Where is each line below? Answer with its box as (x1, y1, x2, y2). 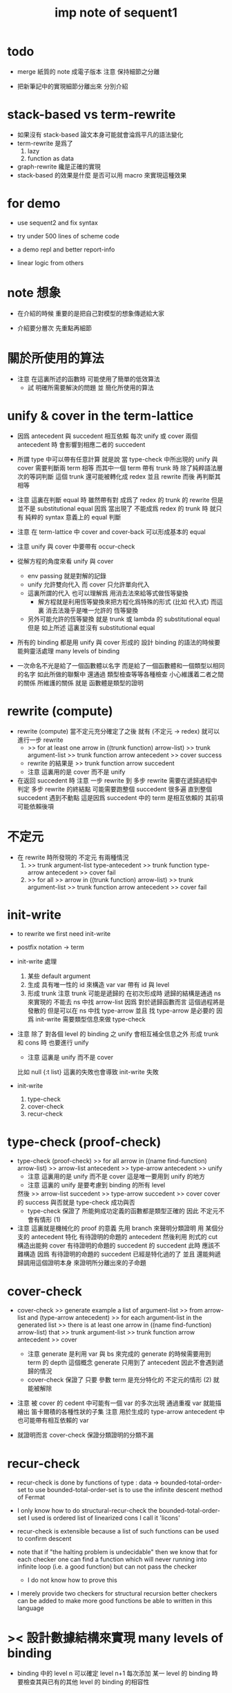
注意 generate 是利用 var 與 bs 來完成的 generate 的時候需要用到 (27, 1350, 211, 1358)
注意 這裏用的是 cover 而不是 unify (27, 767, 126, 776)
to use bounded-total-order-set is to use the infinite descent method (27, 1486, 223, 1494)
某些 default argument (27, 972, 91, 980)
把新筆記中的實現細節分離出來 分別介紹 (17, 82, 128, 90)
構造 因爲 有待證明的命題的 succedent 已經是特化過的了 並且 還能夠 (23, 1250, 215, 1259)
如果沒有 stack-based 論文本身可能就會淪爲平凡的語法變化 (17, 130, 184, 139)
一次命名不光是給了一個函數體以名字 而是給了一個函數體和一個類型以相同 (17, 661, 225, 669)
